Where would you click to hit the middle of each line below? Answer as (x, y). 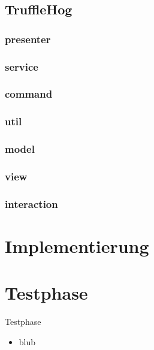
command (29, 94)
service (22, 66)
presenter (28, 39)
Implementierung (77, 245)
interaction (31, 203)
